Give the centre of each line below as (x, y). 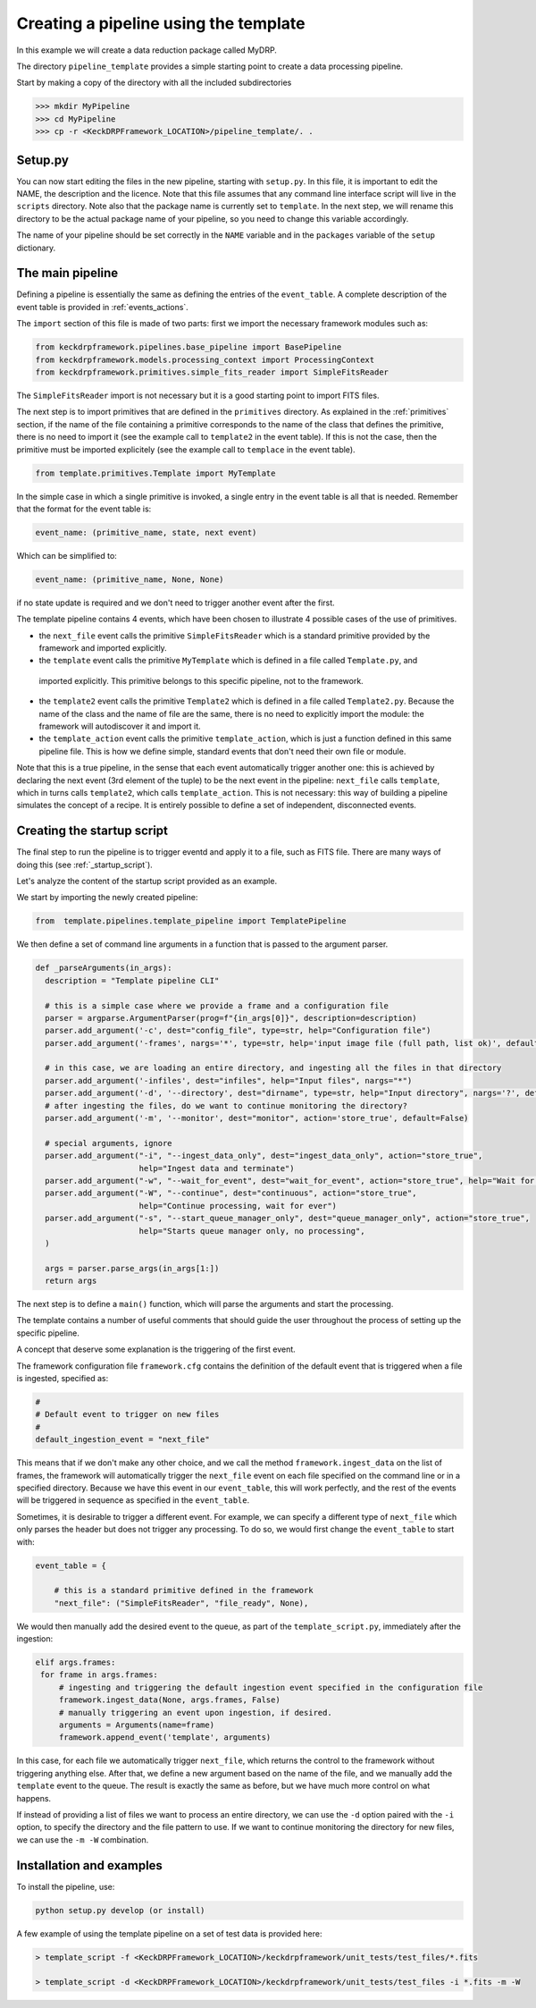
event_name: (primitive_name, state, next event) (146, 532)
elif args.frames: (75, 1662)
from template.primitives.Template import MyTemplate (155, 473)
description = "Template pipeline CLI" (132, 980)
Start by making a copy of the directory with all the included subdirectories (154, 83)
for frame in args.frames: (99, 1675)
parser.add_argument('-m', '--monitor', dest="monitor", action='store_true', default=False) (257, 1118)
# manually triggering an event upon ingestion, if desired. (195, 1713)
